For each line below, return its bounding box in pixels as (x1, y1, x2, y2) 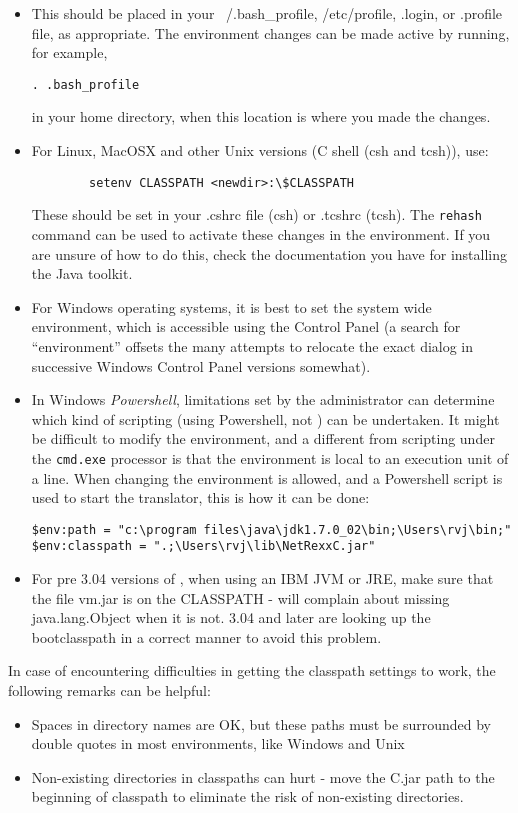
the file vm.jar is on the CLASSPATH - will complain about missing (31, 587, 450, 608)
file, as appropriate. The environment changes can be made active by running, (31, 22, 510, 43)
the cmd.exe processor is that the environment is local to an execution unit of (31, 447, 509, 468)
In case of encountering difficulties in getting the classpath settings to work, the (8, 660, 496, 681)
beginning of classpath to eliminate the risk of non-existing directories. (31, 786, 464, 807)
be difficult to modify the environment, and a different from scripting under (31, 428, 495, 449)
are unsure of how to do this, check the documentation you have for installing (31, 243, 507, 264)
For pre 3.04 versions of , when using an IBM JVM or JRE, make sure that (31, 568, 494, 589)
